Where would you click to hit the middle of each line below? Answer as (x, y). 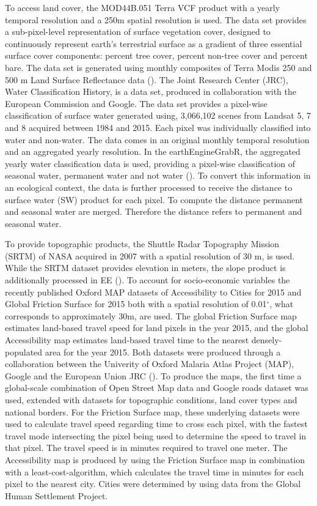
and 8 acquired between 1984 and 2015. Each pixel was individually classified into (158, 127)
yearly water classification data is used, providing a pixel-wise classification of (150, 163)
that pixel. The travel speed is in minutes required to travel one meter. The (146, 448)
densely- (267, 340)
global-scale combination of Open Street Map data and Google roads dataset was (157, 388)
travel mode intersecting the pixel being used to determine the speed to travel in (156, 435)
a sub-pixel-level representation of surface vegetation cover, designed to (138, 32)
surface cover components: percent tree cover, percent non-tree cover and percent (156, 55)
